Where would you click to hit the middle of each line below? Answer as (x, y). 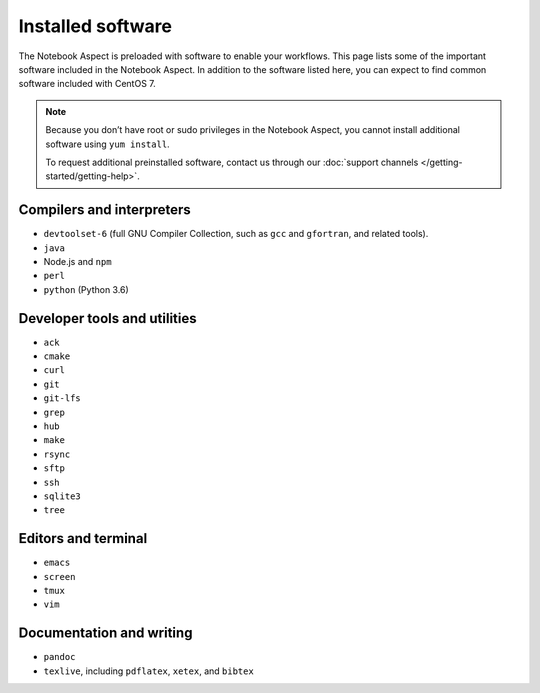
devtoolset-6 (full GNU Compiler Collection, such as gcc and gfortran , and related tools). (236, 234)
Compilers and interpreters (105, 210)
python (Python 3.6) (86, 289)
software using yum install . (107, 144)
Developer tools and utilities (107, 318)
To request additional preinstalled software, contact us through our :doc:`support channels (232, 162)
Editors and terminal (83, 538)
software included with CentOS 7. (87, 84)
